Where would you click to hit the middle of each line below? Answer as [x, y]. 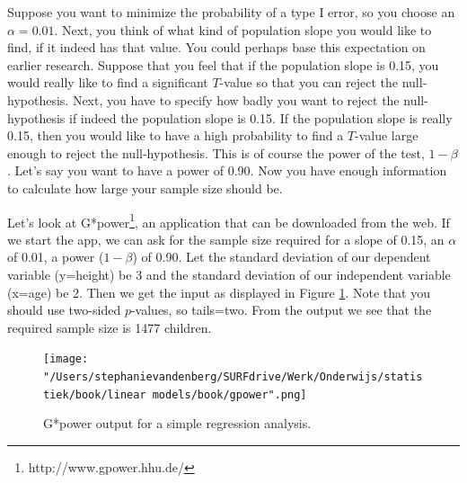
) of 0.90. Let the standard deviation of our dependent [282, 257]
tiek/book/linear [95, 394]
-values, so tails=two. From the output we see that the [281, 310]
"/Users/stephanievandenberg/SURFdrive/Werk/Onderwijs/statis [233, 377]
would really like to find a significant [108, 82]
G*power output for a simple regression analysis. [177, 423]
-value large [387, 135]
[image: [66, 359]
